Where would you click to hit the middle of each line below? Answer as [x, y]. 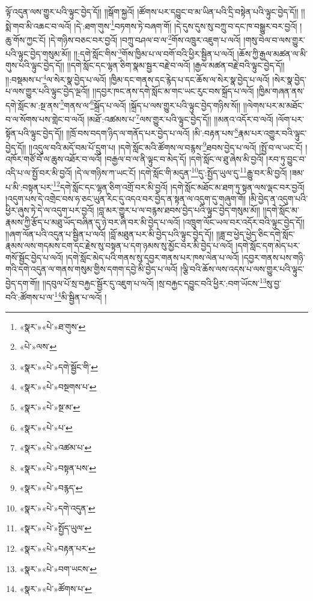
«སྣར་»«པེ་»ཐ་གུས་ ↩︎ [53, 326]
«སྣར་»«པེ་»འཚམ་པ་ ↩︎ [56, 447]
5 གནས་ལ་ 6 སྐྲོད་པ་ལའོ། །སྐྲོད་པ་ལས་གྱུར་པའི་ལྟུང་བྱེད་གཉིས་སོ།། [150, 104]
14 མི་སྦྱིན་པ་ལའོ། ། [81, 296]
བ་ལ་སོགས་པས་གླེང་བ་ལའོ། [45, 119]
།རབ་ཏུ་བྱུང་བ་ [286, 158]
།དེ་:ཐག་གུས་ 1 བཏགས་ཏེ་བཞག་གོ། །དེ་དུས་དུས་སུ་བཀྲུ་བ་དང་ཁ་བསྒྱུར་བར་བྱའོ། [186, 25]
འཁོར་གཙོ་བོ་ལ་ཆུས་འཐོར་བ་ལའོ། [54, 158]
